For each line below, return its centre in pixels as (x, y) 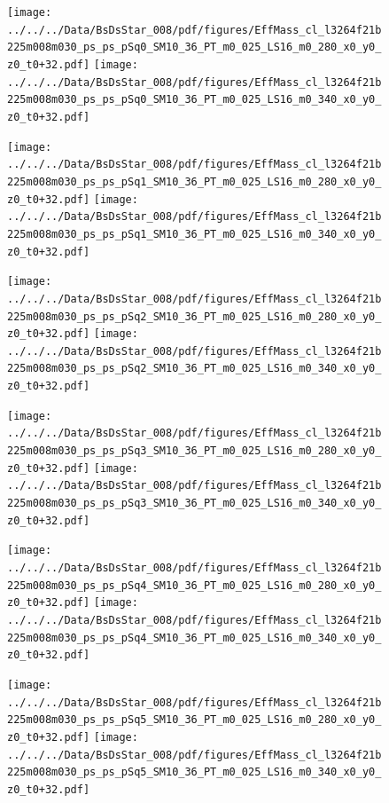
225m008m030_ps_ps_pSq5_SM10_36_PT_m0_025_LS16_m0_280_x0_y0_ (194, 720)
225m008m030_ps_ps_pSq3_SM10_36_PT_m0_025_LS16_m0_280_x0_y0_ (194, 451)
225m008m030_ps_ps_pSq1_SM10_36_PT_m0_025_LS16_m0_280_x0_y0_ (194, 181)
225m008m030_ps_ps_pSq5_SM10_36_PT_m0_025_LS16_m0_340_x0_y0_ (194, 772)
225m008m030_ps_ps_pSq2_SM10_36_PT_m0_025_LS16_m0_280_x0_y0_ (194, 316)
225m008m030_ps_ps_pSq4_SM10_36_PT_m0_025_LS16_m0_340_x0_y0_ (194, 638)
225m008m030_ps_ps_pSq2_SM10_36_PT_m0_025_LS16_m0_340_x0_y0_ (194, 369)
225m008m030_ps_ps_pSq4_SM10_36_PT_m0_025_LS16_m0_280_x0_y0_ (194, 585)
